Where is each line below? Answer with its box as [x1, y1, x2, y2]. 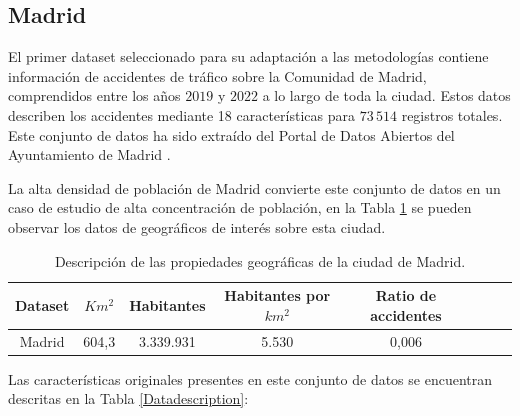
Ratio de [375, 285, 437, 306]
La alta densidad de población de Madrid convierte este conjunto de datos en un [8, 177, 501, 198]
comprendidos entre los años [8, 85, 181, 106]
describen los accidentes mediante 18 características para [8, 104, 355, 125]
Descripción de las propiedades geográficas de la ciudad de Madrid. [54, 250, 466, 271]
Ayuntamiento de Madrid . [8, 144, 171, 165]
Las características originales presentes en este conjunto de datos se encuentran [8, 368, 493, 389]
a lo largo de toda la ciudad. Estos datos [262, 85, 511, 106]
